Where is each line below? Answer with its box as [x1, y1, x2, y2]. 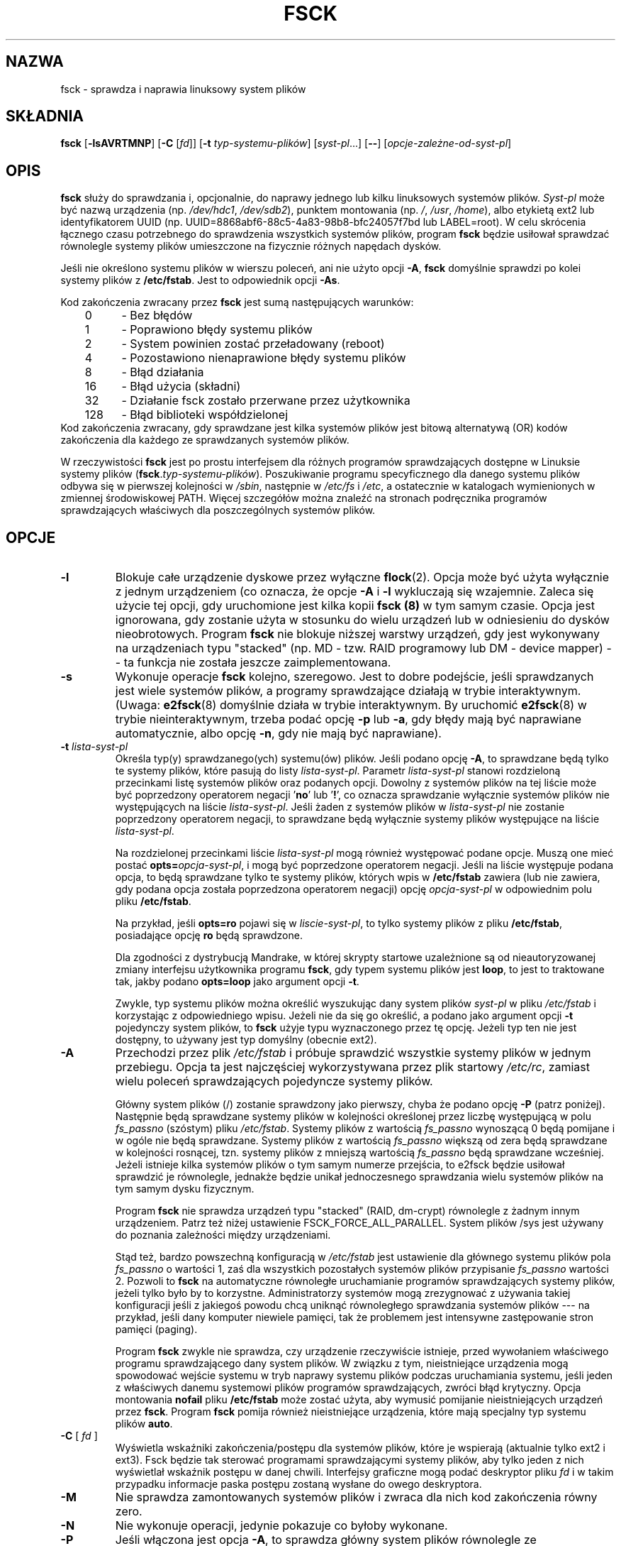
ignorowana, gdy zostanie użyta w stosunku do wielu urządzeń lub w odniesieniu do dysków [115, 613, 610, 627]
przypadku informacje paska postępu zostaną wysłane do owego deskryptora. [115, 1478, 482, 1491]
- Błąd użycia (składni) [121, 379, 241, 394]
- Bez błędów [121, 308, 193, 323]
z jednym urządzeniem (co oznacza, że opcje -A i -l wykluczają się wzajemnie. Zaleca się [115, 584, 594, 599]
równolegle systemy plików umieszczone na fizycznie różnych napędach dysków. [60, 240, 442, 253]
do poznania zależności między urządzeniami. [115, 1229, 331, 1241]
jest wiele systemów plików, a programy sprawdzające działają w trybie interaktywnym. [115, 684, 581, 698]
